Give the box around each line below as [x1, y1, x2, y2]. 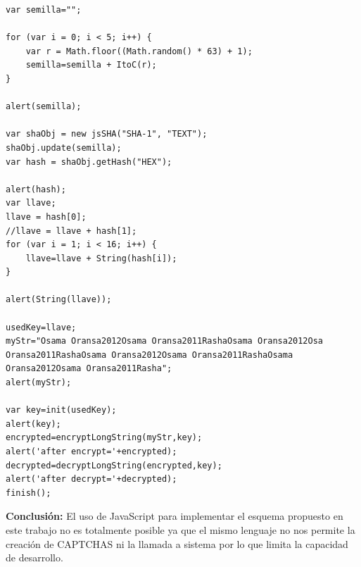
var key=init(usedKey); [6, 405, 117, 416]
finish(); [6, 487, 51, 498]
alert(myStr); [6, 378, 72, 388]
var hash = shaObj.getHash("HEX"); [6, 156, 172, 167]
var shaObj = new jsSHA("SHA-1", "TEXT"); [6, 129, 208, 139]
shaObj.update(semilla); [6, 142, 122, 153]
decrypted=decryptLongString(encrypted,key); [6, 460, 222, 471]
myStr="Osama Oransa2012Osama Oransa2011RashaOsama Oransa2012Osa [6, 336, 324, 347]
